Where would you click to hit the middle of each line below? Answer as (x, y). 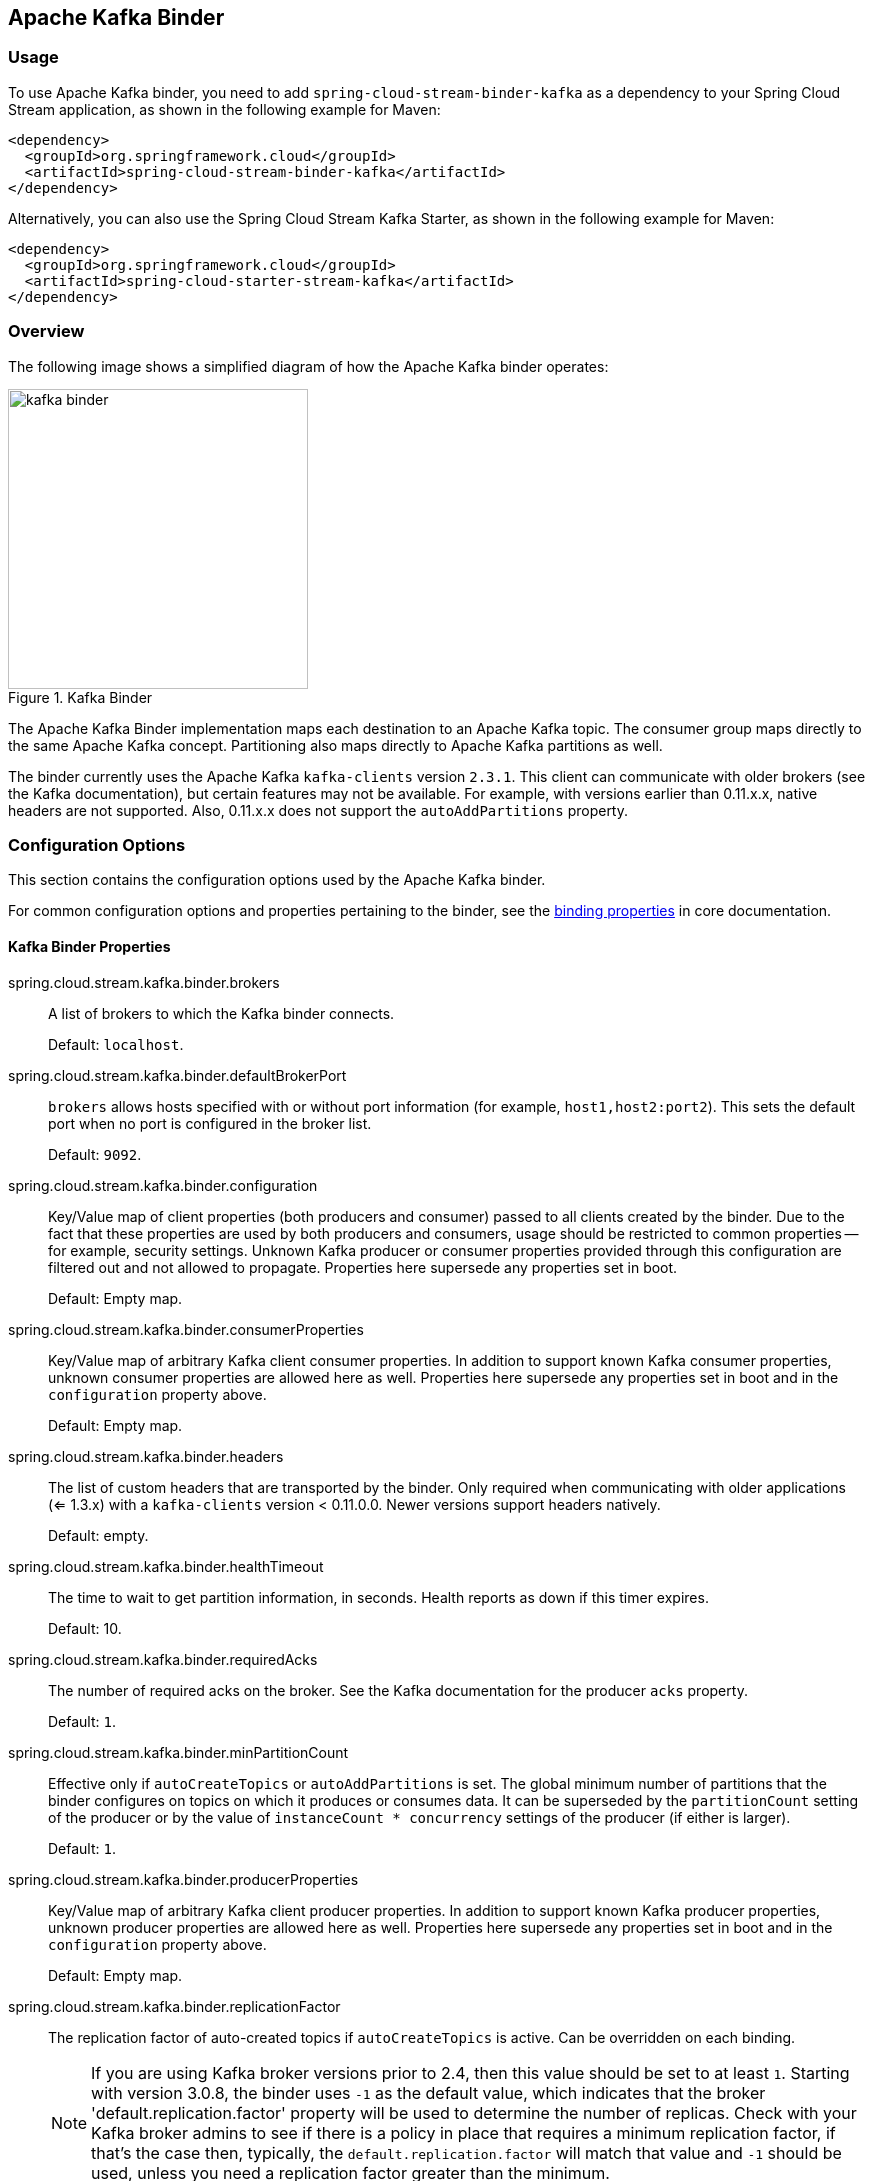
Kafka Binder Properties (89, 946)
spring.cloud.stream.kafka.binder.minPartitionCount (178, 1752)
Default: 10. (85, 1628)
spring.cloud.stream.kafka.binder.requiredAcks (163, 1659)
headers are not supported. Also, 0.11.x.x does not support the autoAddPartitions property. (318, 810)
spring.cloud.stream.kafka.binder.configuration (163, 1185)
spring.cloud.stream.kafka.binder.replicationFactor (174, 2006)
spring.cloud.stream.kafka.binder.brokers (144, 982)
